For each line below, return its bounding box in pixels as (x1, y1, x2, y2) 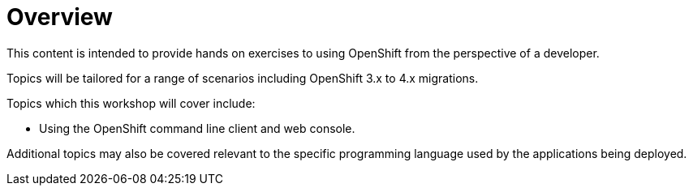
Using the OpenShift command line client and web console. (39, 121, 355, 135)
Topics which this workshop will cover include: (6, 96, 256, 110)
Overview (6, 3, 113, 31)
